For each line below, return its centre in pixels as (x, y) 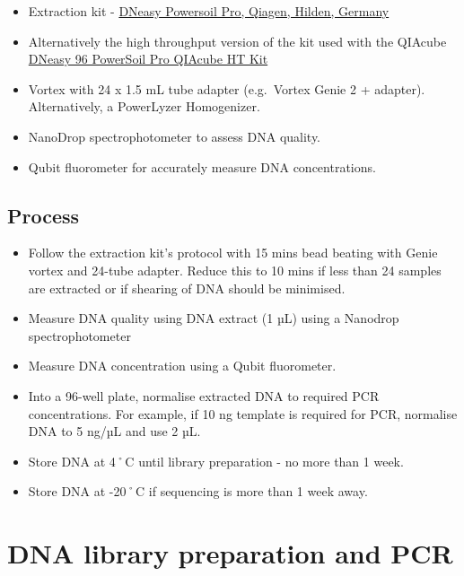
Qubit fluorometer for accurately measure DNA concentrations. (202, 166)
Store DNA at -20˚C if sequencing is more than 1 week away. (198, 491)
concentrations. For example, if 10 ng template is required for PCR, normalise (243, 413)
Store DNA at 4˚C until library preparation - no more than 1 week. (216, 461)
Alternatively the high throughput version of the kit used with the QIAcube (237, 41)
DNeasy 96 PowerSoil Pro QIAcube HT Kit (148, 59)
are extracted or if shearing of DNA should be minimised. (187, 288)
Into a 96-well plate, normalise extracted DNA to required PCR (204, 395)
